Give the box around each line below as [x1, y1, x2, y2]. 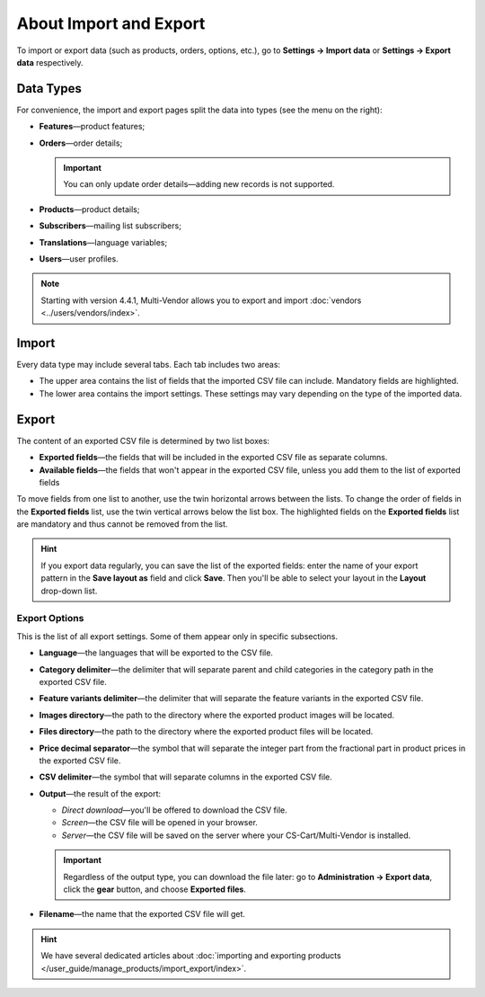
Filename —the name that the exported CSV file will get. [39, 909, 246, 920]
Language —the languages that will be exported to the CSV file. [39, 647, 274, 658]
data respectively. [16, 57, 84, 67]
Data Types [16, 81, 83, 96]
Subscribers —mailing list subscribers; [39, 220, 181, 231]
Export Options [16, 612, 84, 625]
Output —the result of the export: [39, 788, 162, 799]
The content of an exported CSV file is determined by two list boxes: [16, 435, 269, 446]
